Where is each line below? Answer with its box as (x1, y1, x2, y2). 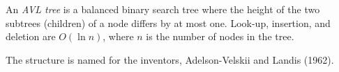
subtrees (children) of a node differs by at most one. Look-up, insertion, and (6, 15, 331, 30)
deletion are (6, 29, 56, 44)
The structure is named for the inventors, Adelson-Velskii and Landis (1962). (6, 52, 334, 66)
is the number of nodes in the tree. (146, 29, 294, 44)
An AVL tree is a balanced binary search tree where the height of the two (6, 2, 320, 16)
